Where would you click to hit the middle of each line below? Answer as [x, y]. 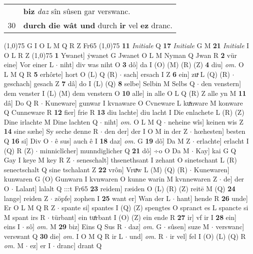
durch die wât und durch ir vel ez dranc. [98, 25]
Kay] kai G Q [216, 150]
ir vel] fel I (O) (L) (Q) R [208, 236]
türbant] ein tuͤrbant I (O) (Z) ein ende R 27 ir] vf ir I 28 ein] [144, 217]
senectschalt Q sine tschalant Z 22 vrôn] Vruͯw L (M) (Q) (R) [96, 169]
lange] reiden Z [26, 198]
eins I [12, 227]
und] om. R [146, 236]
